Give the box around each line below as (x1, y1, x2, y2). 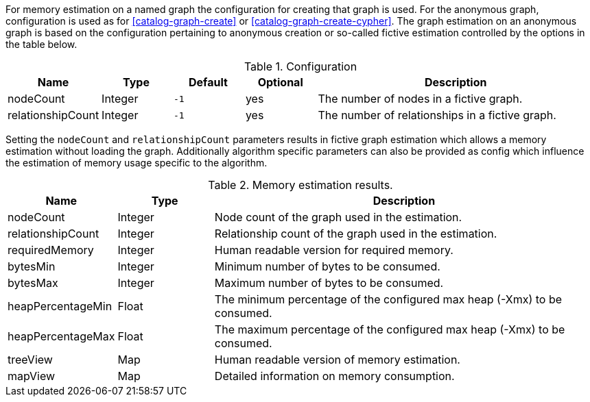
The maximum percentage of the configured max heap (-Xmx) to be (214, 323, 565, 336)
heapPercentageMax (8, 329, 115, 343)
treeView (8, 353, 53, 366)
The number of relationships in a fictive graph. (318, 108, 556, 122)
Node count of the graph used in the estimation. (214, 210, 462, 224)
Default (189, 75, 228, 89)
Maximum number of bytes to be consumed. (214, 276, 444, 290)
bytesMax (8, 276, 58, 290)
